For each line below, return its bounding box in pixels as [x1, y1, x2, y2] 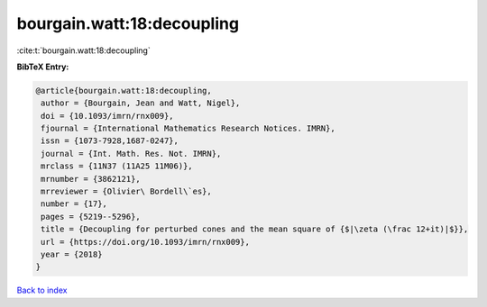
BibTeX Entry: [16, 61, 69, 72]
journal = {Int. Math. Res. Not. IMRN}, [41, 149, 222, 158]
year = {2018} [41, 249, 103, 259]
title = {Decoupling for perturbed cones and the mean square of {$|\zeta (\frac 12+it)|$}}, [41, 224, 469, 234]
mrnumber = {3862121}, [41, 174, 142, 184]
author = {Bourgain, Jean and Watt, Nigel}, [41, 98, 241, 108]
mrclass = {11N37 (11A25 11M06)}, [41, 161, 193, 171]
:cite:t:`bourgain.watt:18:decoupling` [16, 45, 151, 56]
